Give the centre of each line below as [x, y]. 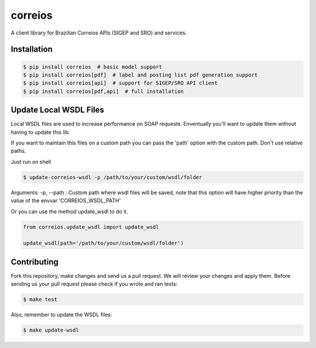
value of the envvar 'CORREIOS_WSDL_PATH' [66, 201]
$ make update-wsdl [51, 330]
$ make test [40, 299]
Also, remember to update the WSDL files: [61, 315]
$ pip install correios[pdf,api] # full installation [103, 91]
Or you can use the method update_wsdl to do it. [69, 211]
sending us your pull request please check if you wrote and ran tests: [94, 284]
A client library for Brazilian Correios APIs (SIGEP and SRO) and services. [99, 33]
